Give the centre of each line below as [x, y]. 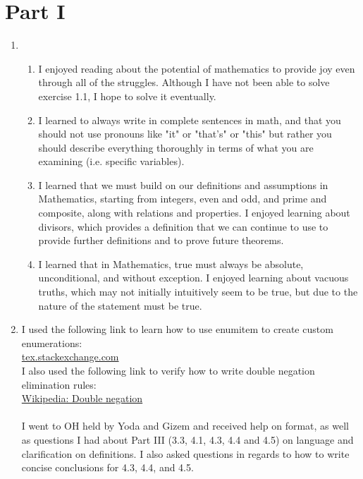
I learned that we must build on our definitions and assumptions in [183, 184]
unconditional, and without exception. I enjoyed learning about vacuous [193, 278]
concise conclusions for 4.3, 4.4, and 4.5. [107, 467]
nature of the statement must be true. [120, 305]
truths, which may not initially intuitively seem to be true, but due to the [198, 292]
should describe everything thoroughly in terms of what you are [176, 147]
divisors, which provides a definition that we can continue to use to [183, 226]
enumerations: [52, 342]
